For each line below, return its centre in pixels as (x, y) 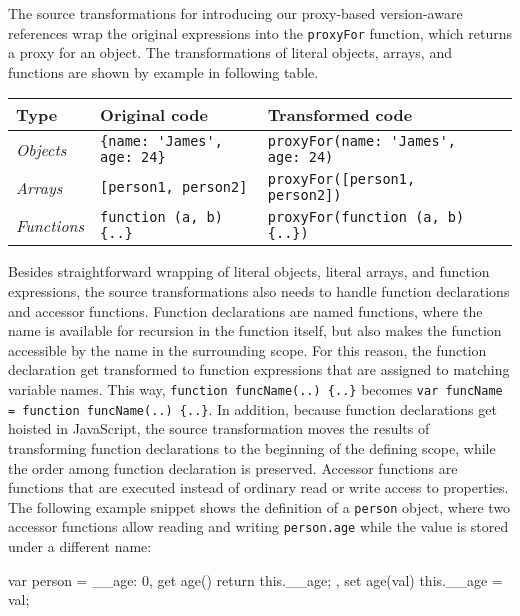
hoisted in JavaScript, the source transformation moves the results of (219, 428)
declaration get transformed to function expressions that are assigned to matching (259, 369)
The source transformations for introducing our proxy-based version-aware (235, 13)
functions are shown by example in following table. (163, 71)
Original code (154, 115)
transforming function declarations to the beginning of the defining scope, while (252, 447)
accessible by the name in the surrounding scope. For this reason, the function (247, 349)
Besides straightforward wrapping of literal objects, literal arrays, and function (249, 271)
